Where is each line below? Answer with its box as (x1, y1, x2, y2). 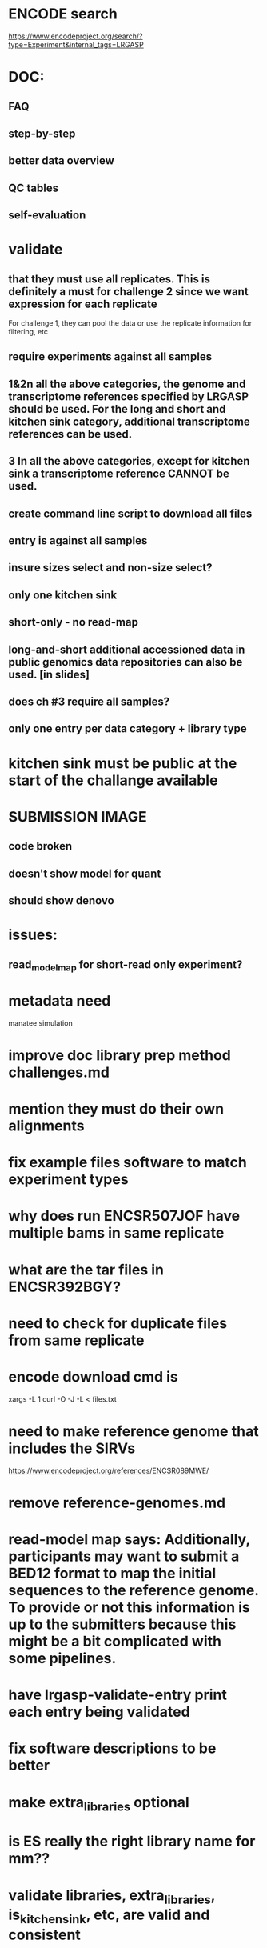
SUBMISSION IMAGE (8, 807, 148, 826)
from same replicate (8, 1331, 145, 1349)
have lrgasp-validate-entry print (8, 1686, 228, 1704)
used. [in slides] (8, 667, 90, 681)
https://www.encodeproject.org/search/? (8, 31, 143, 41)
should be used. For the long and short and (8, 402, 226, 416)
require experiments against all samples (8, 350, 213, 364)
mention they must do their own (8, 1100, 225, 1118)
